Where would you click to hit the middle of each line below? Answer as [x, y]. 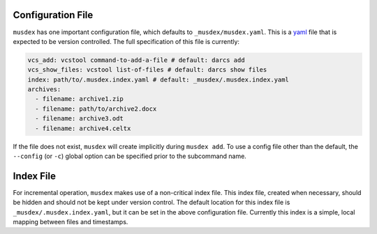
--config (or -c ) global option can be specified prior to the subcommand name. [130, 156]
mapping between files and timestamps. [71, 222]
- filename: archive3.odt [79, 119]
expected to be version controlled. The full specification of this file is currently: [126, 41]
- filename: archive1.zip [79, 99]
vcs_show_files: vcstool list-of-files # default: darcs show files [147, 70]
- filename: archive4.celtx [83, 128]
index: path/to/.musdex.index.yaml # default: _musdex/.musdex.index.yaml [158, 79]
